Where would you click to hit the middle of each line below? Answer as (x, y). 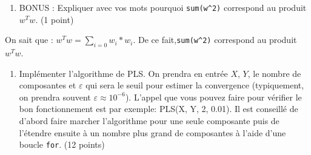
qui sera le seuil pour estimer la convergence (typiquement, (195, 85)
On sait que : (29, 40)
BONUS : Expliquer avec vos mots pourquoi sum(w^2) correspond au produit (163, 7)
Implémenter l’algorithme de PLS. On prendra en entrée (123, 73)
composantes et (48, 85)
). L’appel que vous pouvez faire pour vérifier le (213, 97)
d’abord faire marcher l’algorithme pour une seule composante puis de (149, 121)
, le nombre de (274, 73)
